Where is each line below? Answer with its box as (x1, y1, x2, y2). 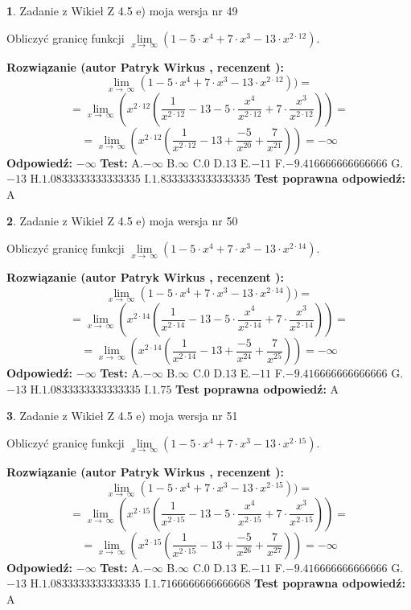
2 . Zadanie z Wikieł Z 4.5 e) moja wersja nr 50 (6, 212, 238, 229)
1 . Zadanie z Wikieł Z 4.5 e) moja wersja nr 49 (6, 2, 238, 19)
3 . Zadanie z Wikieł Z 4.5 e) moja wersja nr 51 (6, 407, 238, 424)
